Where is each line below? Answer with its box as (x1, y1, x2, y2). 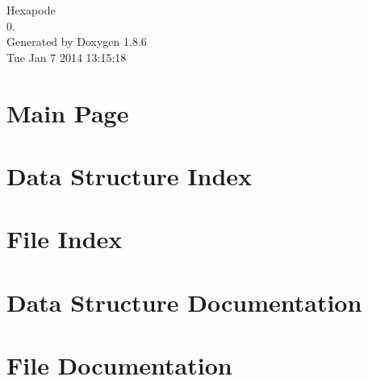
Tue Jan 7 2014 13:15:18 (6, 48, 127, 65)
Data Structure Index (6, 159, 253, 192)
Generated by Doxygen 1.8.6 (6, 33, 147, 50)
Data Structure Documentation (6, 285, 362, 318)
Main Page (6, 96, 129, 129)
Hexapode (6, 2, 56, 18)
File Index (6, 222, 123, 255)
